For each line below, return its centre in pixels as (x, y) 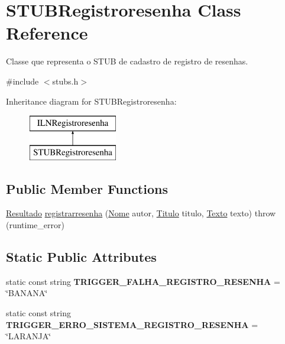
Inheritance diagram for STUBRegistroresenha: (91, 101)
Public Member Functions (87, 188)
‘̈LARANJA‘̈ (29, 336)
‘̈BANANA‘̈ (27, 293)
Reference (47, 33)
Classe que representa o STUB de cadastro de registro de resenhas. (127, 61)
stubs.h (65, 81)
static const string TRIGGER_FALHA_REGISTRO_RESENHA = (143, 281)
